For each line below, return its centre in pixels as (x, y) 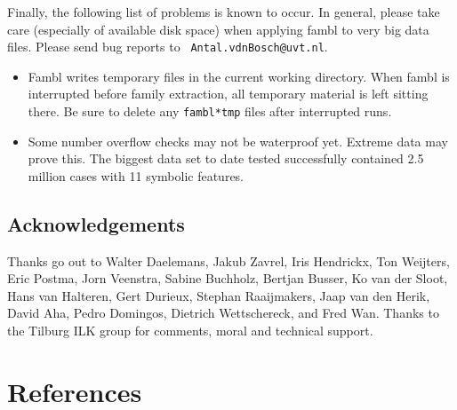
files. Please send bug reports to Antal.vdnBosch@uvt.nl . (168, 47)
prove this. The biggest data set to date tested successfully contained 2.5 (226, 158)
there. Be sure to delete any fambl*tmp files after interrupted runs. (210, 111)
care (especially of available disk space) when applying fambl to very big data (218, 29)
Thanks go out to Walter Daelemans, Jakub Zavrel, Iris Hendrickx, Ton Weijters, (228, 260)
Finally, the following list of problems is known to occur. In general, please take (224, 12)
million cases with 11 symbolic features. (136, 175)
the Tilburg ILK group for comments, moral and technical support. (190, 331)
